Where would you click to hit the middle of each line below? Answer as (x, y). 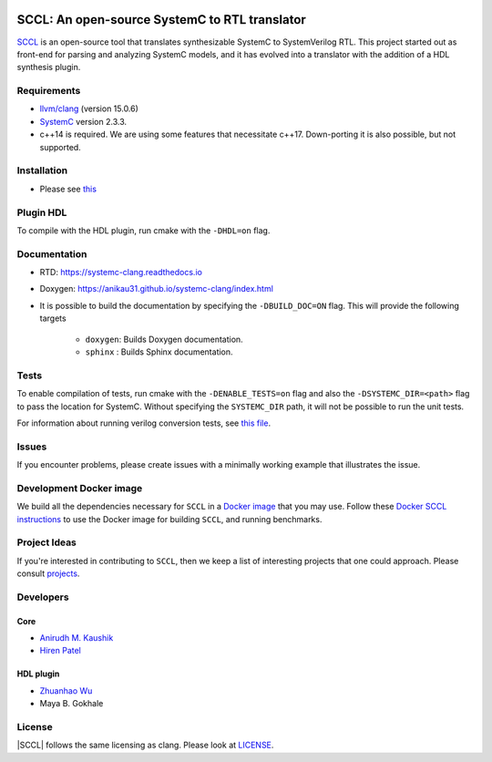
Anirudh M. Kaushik (77, 638)
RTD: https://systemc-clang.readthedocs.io (121, 273)
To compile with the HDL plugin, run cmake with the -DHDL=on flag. (143, 230)
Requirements (49, 91)
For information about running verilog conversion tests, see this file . (144, 423)
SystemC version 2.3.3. (83, 121)
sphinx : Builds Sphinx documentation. (159, 352)
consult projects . (48, 573)
